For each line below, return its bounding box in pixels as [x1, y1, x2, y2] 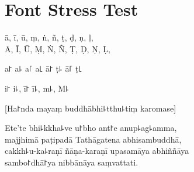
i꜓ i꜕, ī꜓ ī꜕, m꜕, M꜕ [5, 82, 70, 94]
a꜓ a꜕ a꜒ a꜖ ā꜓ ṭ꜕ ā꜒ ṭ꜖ [5, 62, 82, 75]
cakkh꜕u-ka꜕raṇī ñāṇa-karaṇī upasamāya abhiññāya [5, 144, 189, 157]
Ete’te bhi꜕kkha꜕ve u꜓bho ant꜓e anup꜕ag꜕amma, [5, 122, 177, 134]
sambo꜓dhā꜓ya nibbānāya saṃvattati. [5, 156, 138, 168]
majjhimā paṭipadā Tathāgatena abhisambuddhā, [5, 133, 182, 145]
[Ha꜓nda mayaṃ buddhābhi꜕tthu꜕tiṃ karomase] [5, 102, 176, 114]
